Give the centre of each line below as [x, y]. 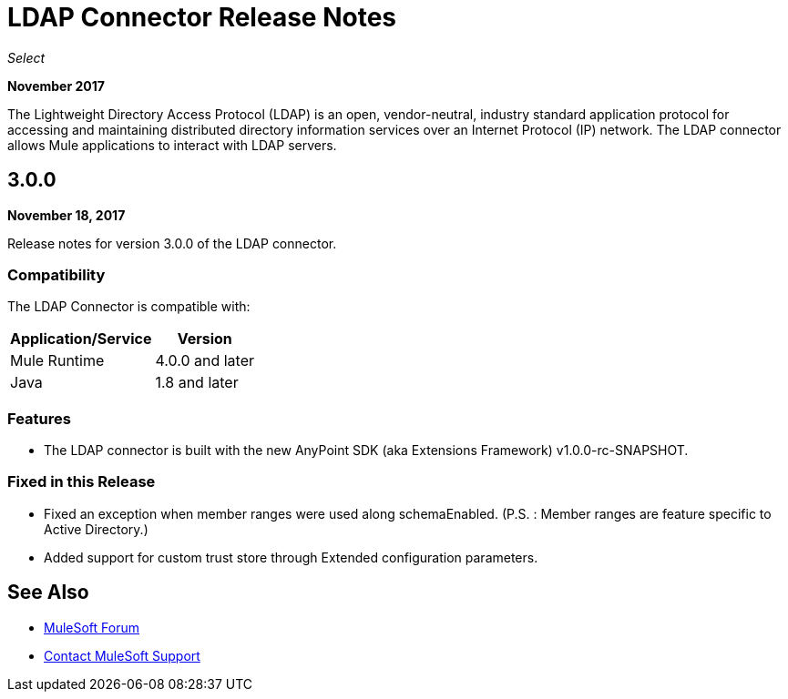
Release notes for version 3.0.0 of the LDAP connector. [172, 243]
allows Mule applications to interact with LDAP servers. [172, 145]
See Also [48, 593]
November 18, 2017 [67, 215]
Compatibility [56, 274]
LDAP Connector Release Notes [202, 17]
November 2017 [56, 86]
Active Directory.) [96, 529]
